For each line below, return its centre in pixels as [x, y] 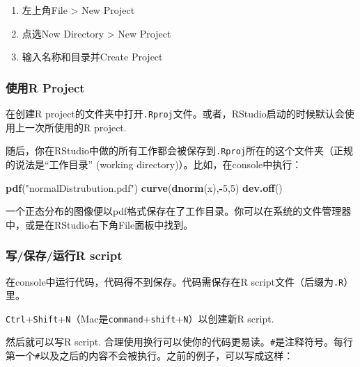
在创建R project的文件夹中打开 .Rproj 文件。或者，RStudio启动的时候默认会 [175, 113]
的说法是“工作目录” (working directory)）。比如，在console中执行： [154, 164]
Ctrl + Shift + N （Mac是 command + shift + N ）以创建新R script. [140, 318]
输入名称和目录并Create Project [92, 57]
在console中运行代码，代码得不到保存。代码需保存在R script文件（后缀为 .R [175, 281]
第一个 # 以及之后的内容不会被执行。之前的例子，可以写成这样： [150, 356]
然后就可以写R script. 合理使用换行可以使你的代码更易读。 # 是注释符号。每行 [180, 342]
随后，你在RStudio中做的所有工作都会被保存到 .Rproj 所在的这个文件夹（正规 [179, 150]
